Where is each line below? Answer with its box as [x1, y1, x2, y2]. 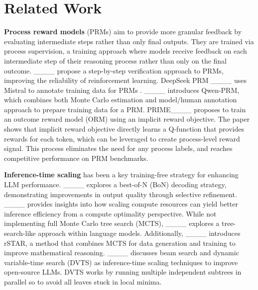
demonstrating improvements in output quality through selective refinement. [4, 189, 237, 199]
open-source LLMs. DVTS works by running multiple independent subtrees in [4, 267, 242, 277]
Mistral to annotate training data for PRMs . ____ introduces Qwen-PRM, [4, 84, 240, 95]
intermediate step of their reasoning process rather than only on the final [4, 55, 227, 66]
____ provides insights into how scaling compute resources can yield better [4, 199, 238, 209]
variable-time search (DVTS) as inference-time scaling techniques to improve [4, 257, 238, 267]
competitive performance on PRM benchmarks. [4, 152, 148, 163]
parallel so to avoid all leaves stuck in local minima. [4, 276, 162, 287]
